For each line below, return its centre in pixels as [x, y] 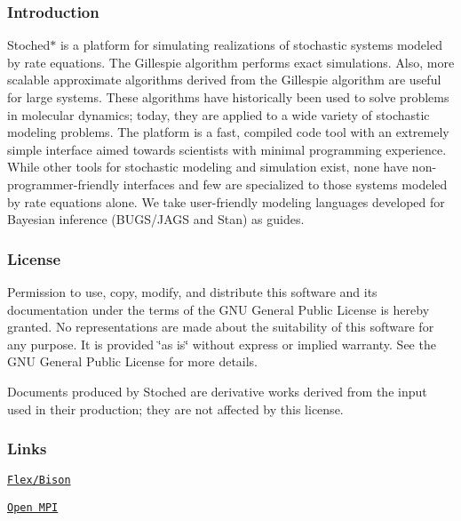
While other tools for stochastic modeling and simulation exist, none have [208, 167]
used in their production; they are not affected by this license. [175, 409]
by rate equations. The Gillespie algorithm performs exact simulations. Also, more [231, 62]
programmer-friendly [64, 184]
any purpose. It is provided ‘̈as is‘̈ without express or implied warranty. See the [222, 344]
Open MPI [33, 508]
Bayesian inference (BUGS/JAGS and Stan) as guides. [156, 219]
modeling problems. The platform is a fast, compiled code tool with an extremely [228, 132]
